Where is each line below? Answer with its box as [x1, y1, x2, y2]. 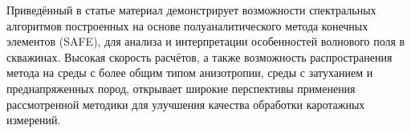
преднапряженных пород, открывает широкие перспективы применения [6, 79, 356, 96]
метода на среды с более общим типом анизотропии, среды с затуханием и [6, 64, 373, 81]
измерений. [6, 111, 61, 128]
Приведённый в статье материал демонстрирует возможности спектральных [6, 2, 376, 18]
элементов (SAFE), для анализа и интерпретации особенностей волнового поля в [6, 33, 405, 50]
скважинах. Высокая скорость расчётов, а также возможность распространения [6, 48, 393, 65]
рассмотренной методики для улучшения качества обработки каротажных [6, 95, 365, 112]
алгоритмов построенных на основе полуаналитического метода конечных [6, 17, 368, 34]
